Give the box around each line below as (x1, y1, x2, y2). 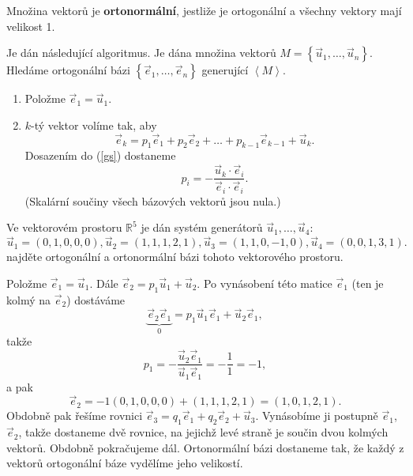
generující (201, 62, 249, 78)
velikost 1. (6, 17, 55, 34)
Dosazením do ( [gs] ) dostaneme (24, 147, 176, 164)
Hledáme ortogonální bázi (6, 62, 130, 78)
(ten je (351, 274, 384, 291)
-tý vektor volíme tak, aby (31, 116, 157, 133)
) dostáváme (66, 291, 126, 308)
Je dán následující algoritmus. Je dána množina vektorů (6, 44, 276, 61)
